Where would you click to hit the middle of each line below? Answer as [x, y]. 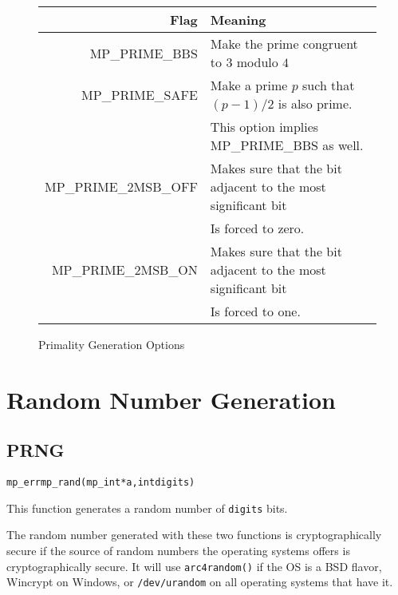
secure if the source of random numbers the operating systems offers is [178, 551]
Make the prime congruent [284, 44]
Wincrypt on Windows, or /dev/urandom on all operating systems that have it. [200, 582]
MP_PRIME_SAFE [140, 94]
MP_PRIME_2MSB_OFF [121, 186]
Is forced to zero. [257, 228]
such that [329, 85]
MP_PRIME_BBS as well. [287, 145]
